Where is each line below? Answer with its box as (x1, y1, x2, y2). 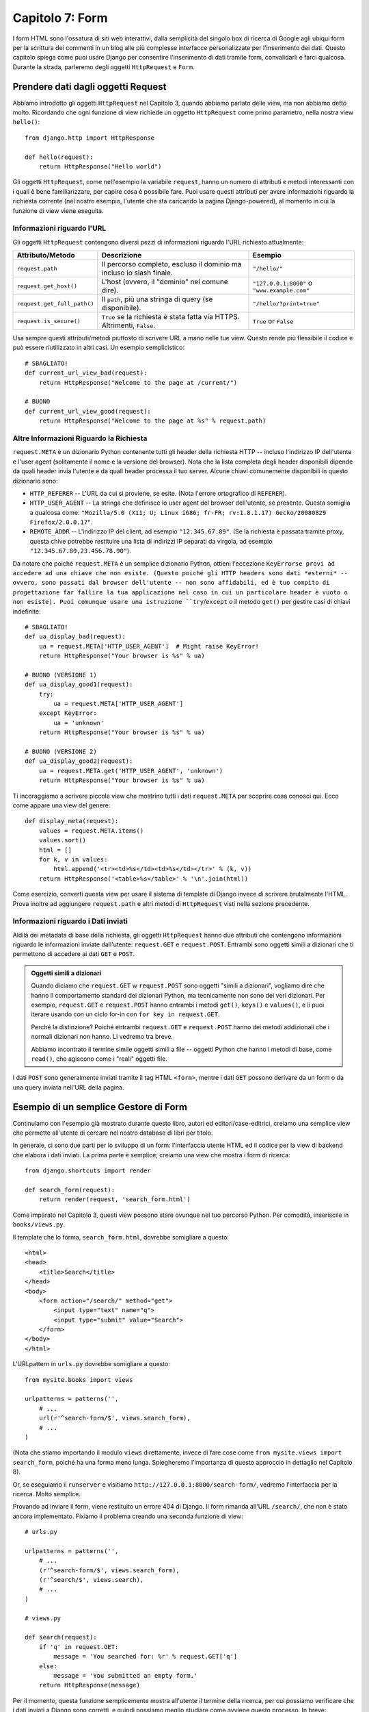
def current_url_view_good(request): (25, 407, 152, 415)
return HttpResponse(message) (38, 1681, 140, 1689)
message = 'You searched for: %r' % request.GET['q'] (53, 1652, 238, 1661)
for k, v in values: (38, 855, 108, 863)
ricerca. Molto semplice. (12, 1489, 81, 1498)
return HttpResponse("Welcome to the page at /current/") (38, 379, 238, 386)
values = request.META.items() (38, 827, 144, 835)
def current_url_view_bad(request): (25, 369, 148, 377)
